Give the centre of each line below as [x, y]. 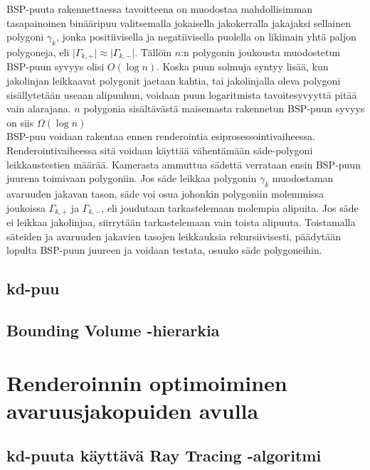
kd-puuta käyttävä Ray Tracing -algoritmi [164, 455]
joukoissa [26, 207]
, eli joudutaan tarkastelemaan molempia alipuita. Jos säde [230, 207]
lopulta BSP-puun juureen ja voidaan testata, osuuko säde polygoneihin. [164, 250]
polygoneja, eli [38, 52]
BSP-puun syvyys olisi [55, 66]
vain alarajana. [39, 108]
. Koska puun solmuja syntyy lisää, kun [243, 66]
